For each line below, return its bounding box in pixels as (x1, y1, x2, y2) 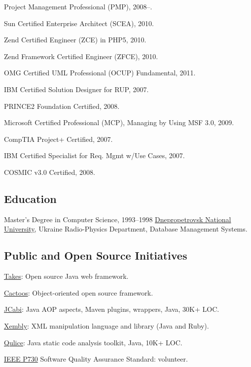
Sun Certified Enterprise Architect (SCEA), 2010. (4, 18, 154, 28)
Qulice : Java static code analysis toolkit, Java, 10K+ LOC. (4, 337, 182, 347)
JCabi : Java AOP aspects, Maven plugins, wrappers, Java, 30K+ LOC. (4, 304, 219, 314)
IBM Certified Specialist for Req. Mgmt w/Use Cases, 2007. (4, 150, 185, 161)
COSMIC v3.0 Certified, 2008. (4, 167, 95, 177)
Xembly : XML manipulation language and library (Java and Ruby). (4, 320, 209, 331)
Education (4, 191, 57, 206)
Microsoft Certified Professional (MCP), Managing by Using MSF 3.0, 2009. (4, 117, 234, 128)
